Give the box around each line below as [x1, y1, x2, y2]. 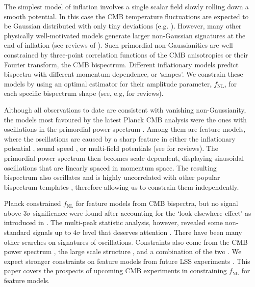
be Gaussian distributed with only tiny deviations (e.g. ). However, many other [4, 21, 242, 31]
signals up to [32, 227, 71, 237]
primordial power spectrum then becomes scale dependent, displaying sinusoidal [4, 152, 244, 163]
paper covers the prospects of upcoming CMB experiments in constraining [4, 265, 227, 276]
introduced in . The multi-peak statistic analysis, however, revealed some [4, 217, 223, 228]
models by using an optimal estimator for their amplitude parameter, [4, 78, 212, 88]
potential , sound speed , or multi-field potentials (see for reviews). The [4, 143, 218, 153]
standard [4, 227, 30, 237]
